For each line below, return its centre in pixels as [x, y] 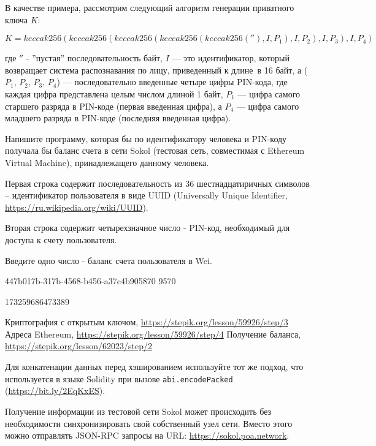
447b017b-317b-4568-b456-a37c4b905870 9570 [90, 281]
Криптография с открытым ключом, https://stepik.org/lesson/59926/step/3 [147, 322]
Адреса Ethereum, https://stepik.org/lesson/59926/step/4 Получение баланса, [153, 334]
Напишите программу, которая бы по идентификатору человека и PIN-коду [146, 138]
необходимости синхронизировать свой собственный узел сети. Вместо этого [149, 423]
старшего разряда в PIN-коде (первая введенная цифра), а [113, 106]
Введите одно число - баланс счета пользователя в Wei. [109, 260]
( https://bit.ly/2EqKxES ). [55, 391]
